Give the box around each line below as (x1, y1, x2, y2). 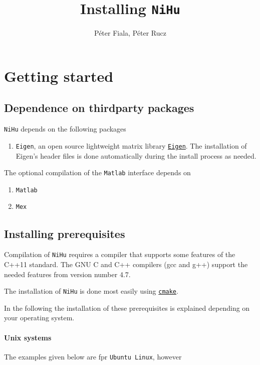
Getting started (4, 65, 114, 86)
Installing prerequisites (4, 225, 125, 241)
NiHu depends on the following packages (4, 124, 126, 134)
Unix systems (4, 332, 52, 342)
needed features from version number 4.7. (4, 269, 131, 279)
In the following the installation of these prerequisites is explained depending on (4, 302, 250, 313)
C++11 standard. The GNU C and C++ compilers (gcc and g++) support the (4, 259, 248, 269)
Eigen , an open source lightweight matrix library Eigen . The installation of (16, 140, 247, 151)
